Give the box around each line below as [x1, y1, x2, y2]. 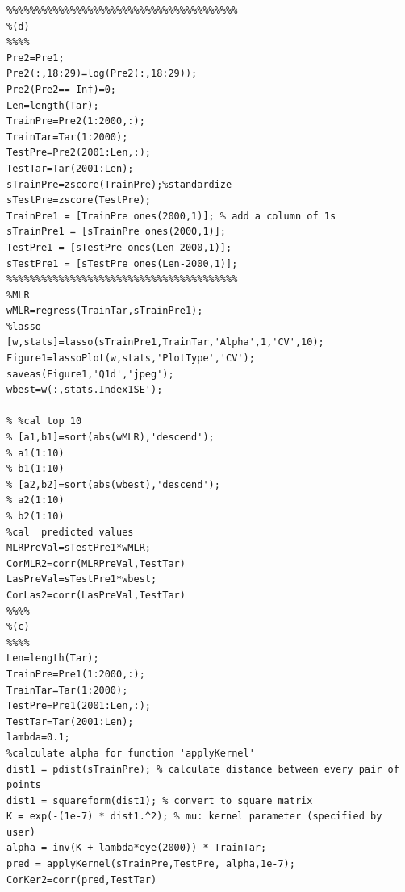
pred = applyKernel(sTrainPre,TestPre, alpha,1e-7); [6, 858, 295, 870]
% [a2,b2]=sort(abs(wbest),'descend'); [6, 478, 220, 490]
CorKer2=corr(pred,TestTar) [6, 873, 157, 886]
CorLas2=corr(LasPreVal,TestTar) [6, 589, 186, 601]
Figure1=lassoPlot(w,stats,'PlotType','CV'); [6, 352, 255, 365]
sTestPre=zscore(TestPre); [6, 194, 151, 206]
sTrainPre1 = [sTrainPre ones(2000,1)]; [6, 226, 227, 238]
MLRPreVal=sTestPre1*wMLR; [6, 542, 151, 554]
